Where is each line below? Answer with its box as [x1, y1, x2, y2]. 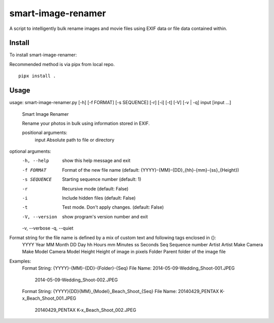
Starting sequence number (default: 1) [62, 176, 142, 182]
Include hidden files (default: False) [62, 195, 136, 201]
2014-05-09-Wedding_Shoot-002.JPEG [35, 277, 118, 283]
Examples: [9, 258, 31, 264]
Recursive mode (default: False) [62, 185, 129, 191]
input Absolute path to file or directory [35, 137, 115, 143]
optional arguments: [9, 148, 52, 154]
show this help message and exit [62, 157, 130, 164]
